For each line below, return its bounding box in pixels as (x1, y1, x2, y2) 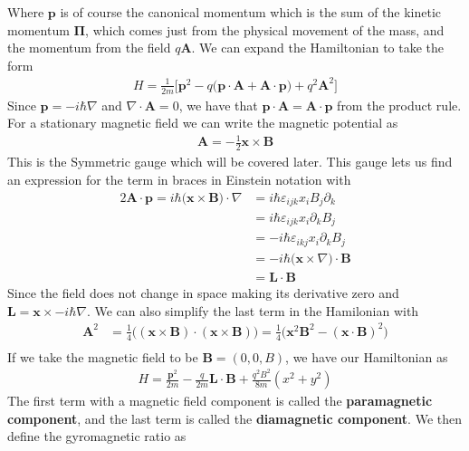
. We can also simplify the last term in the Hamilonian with (86, 301, 419, 320)
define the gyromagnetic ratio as (7, 427, 187, 446)
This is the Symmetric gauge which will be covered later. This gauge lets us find (7, 152, 453, 171)
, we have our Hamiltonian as (285, 347, 448, 366)
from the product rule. (337, 95, 462, 114)
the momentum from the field (7, 38, 171, 57)
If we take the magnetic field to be (7, 347, 198, 366)
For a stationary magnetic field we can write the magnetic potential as (7, 113, 398, 132)
